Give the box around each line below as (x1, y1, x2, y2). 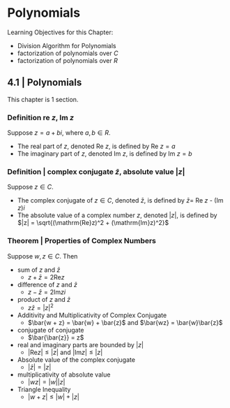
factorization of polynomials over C (17, 49, 118, 57)
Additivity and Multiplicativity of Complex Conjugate (17, 311, 167, 319)
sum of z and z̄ (17, 265, 61, 274)
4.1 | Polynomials (7, 77, 82, 89)
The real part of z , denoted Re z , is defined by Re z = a (17, 142, 176, 151)
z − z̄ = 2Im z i (27, 288, 66, 296)
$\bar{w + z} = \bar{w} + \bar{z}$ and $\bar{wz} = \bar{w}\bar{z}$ (27, 319, 223, 327)
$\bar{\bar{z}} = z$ (27, 333, 84, 342)
